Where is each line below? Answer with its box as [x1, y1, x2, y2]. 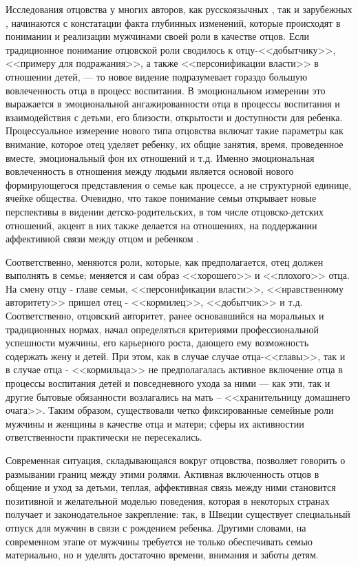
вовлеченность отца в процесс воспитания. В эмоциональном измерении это [6, 83, 326, 97]
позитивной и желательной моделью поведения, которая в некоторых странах [6, 493, 330, 507]
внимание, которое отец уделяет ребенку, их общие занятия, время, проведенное [6, 136, 344, 151]
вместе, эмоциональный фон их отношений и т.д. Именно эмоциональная [6, 150, 315, 165]
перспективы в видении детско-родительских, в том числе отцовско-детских [6, 204, 324, 218]
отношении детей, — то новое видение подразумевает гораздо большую [6, 69, 308, 83]
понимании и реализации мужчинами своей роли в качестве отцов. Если [6, 29, 309, 43]
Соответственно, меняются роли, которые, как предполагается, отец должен [6, 254, 324, 269]
